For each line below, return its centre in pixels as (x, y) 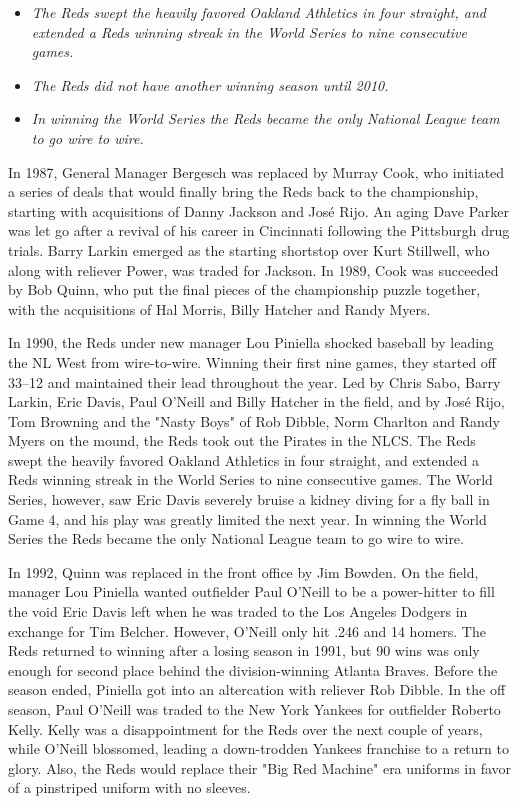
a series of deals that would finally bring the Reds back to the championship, (243, 191)
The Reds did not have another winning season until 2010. (210, 84)
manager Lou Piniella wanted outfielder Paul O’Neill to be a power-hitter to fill (251, 591)
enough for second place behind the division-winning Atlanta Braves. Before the (253, 669)
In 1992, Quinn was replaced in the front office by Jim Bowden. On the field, (243, 571)
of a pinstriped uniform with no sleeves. (129, 787)
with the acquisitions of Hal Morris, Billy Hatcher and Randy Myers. (219, 308)
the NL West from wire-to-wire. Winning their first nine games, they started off (252, 361)
